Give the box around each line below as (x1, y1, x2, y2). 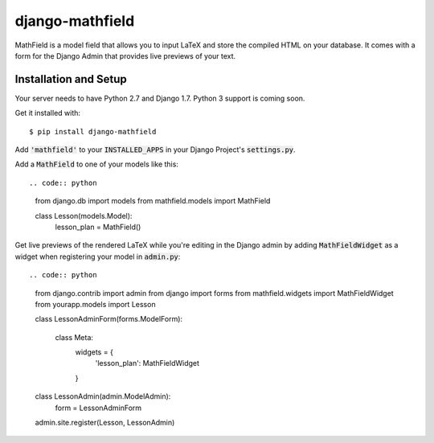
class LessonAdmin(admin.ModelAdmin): (35, 392, 171, 401)
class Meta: (55, 332, 94, 342)
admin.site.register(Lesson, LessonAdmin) (35, 418, 175, 428)
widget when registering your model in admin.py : (14, 252, 181, 261)
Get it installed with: (14, 109, 80, 118)
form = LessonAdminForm (55, 403, 142, 412)
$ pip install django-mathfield (29, 127, 157, 136)
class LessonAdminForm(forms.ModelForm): (35, 314, 183, 324)
